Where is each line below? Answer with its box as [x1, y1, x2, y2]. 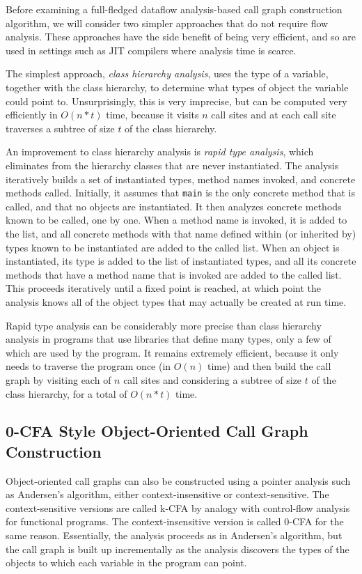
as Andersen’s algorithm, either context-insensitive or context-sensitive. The [6, 487, 329, 502]
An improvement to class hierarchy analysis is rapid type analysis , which [6, 144, 314, 159]
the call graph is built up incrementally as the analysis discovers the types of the [6, 541, 349, 556]
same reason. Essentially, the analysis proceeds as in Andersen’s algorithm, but [6, 528, 343, 543]
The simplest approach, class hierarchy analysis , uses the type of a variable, [6, 66, 329, 81]
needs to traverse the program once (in [6, 359, 171, 373]
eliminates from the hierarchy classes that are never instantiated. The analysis [6, 157, 339, 172]
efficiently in [6, 107, 58, 122]
